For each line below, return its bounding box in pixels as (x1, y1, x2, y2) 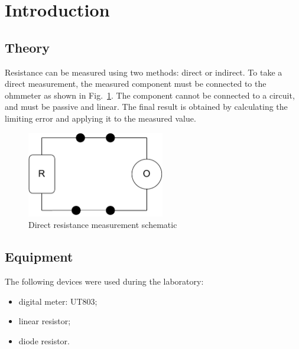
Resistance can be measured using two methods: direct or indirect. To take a (5, 66, 282, 78)
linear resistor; (18, 315, 71, 327)
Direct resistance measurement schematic (28, 218, 177, 231)
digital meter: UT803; (18, 295, 97, 307)
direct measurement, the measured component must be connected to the (5, 77, 266, 90)
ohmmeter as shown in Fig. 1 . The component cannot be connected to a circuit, (5, 89, 295, 101)
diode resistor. (18, 334, 70, 347)
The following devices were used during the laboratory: (5, 275, 204, 288)
